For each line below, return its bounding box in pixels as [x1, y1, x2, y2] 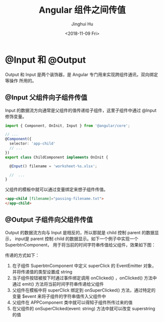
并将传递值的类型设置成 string [12, 269, 72, 274]
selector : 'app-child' [9, 141, 56, 146]
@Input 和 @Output [5, 54, 86, 65]
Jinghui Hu [71, 21, 94, 27]
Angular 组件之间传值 [39, 4, 126, 16]
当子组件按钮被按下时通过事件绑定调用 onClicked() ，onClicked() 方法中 [12, 275, 157, 281]
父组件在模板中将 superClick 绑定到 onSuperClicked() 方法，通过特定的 [12, 287, 156, 293]
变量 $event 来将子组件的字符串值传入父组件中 [12, 293, 106, 299]
